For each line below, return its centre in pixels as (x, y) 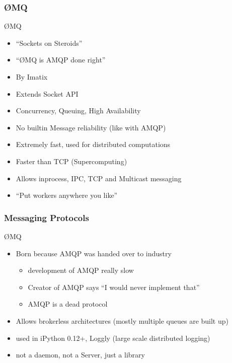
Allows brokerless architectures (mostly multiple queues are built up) (122, 320)
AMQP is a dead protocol (68, 304)
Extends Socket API (47, 93)
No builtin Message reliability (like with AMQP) (91, 127)
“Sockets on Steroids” (49, 43)
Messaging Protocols (47, 217)
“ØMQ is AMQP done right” (61, 60)
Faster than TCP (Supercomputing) (71, 161)
